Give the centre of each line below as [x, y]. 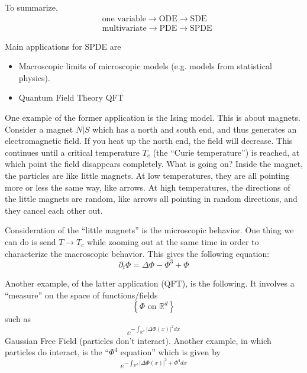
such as [18, 319]
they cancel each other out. [54, 210]
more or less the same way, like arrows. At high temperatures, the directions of [148, 187]
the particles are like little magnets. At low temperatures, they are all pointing [147, 175]
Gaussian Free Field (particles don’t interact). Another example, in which [138, 340]
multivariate [124, 28]
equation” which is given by [170, 352]
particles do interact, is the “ [57, 352]
